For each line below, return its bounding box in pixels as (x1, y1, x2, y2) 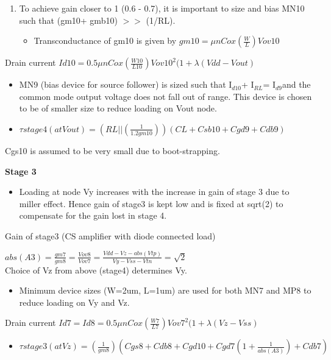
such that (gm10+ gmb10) (19, 13, 118, 26)
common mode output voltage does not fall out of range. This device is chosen (19, 90, 312, 102)
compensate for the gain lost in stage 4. (19, 209, 167, 222)
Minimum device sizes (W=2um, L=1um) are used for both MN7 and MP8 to (19, 284, 311, 297)
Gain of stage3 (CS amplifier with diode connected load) (5, 229, 216, 242)
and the (282, 78, 311, 91)
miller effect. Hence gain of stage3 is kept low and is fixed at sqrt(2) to (19, 197, 283, 210)
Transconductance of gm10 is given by (34, 34, 177, 47)
